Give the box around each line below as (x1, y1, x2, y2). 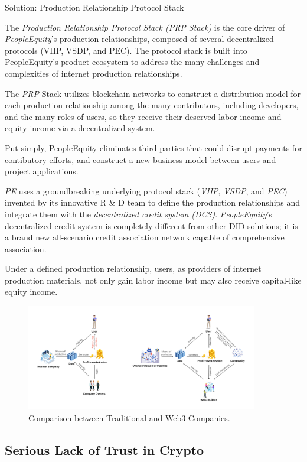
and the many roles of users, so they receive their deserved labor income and (5, 110, 282, 122)
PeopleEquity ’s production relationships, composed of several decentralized (5, 32, 274, 45)
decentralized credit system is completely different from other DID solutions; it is (5, 219, 298, 232)
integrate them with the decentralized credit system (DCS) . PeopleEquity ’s (5, 207, 272, 220)
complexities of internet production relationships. (5, 67, 182, 79)
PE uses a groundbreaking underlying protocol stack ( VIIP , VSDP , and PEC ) (5, 184, 288, 197)
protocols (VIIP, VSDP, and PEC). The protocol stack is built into (5, 44, 247, 56)
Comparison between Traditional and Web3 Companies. (28, 411, 230, 424)
